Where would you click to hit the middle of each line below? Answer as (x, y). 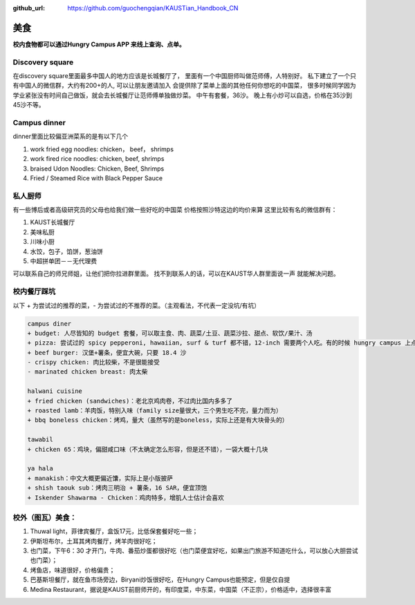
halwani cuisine (55, 391)
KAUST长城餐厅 (53, 222)
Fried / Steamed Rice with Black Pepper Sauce (96, 178)
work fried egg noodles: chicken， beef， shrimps (102, 149)
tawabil (40, 440)
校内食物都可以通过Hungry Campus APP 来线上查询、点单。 (99, 44)
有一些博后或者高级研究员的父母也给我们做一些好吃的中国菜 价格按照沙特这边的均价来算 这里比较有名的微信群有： (175, 210)
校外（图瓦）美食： (45, 517)
